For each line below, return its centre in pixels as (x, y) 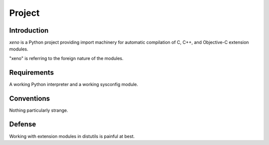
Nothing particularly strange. (39, 110)
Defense (23, 124)
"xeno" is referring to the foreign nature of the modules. (67, 58)
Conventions (30, 98)
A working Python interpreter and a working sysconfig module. (74, 84)
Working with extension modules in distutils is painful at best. (72, 136)
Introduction (29, 30)
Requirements (32, 72)
